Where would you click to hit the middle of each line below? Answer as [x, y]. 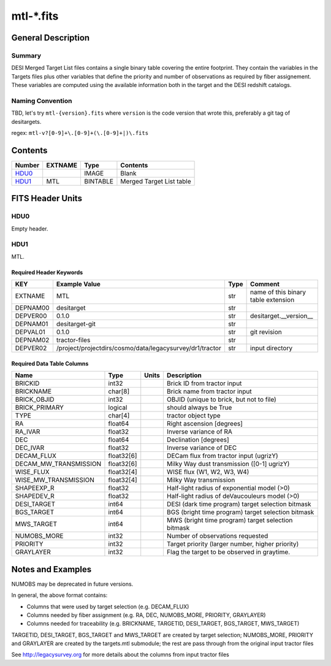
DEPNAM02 [32, 340]
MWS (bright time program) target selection [230, 520]
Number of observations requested [217, 536]
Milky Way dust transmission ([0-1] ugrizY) [228, 464]
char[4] [119, 416]
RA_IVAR [28, 432]
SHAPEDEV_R [35, 496]
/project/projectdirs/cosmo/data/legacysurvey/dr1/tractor [139, 348]
